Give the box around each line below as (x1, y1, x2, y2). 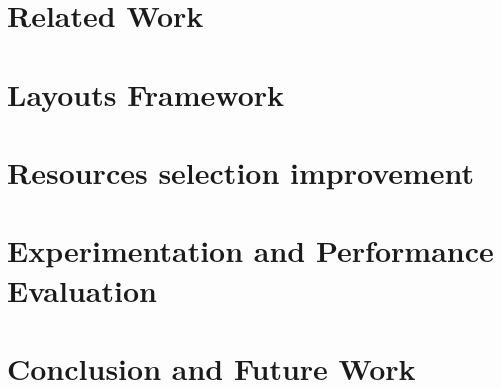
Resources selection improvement (7, 151, 475, 192)
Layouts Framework (7, 73, 285, 114)
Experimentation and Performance (7, 230, 494, 271)
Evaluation (7, 269, 157, 310)
